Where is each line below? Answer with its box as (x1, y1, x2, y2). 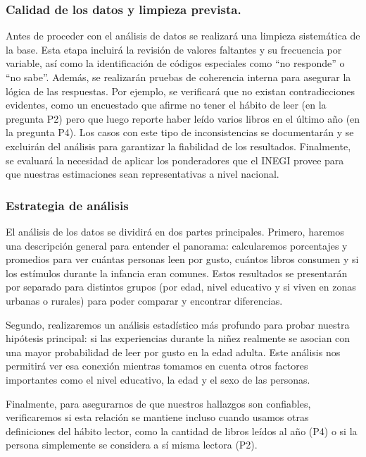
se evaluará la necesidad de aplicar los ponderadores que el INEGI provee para (6, 152, 344, 167)
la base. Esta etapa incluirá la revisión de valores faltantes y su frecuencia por (6, 42, 342, 56)
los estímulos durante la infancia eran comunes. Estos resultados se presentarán (6, 265, 348, 280)
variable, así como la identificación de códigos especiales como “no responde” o (6, 56, 345, 71)
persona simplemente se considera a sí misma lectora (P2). (6, 437, 258, 452)
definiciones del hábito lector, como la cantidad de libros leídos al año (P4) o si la (6, 423, 358, 438)
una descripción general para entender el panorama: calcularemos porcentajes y (6, 238, 348, 252)
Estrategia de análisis (6, 196, 129, 214)
